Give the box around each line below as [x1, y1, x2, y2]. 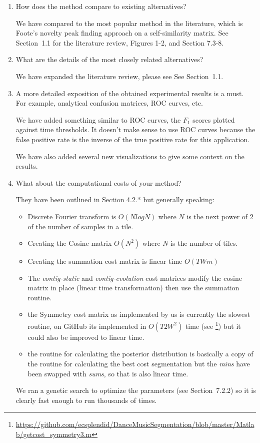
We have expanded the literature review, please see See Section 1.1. [15, 71, 223, 81]
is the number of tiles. [170, 238, 238, 248]
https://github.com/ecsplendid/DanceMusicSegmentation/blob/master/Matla [15, 419, 254, 429]
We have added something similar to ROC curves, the [15, 114, 181, 125]
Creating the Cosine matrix [27, 238, 112, 248]
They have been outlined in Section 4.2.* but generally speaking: [15, 194, 214, 205]
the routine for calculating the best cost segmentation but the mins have [27, 358, 250, 368]
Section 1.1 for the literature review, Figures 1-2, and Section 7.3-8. [15, 37, 224, 48]
